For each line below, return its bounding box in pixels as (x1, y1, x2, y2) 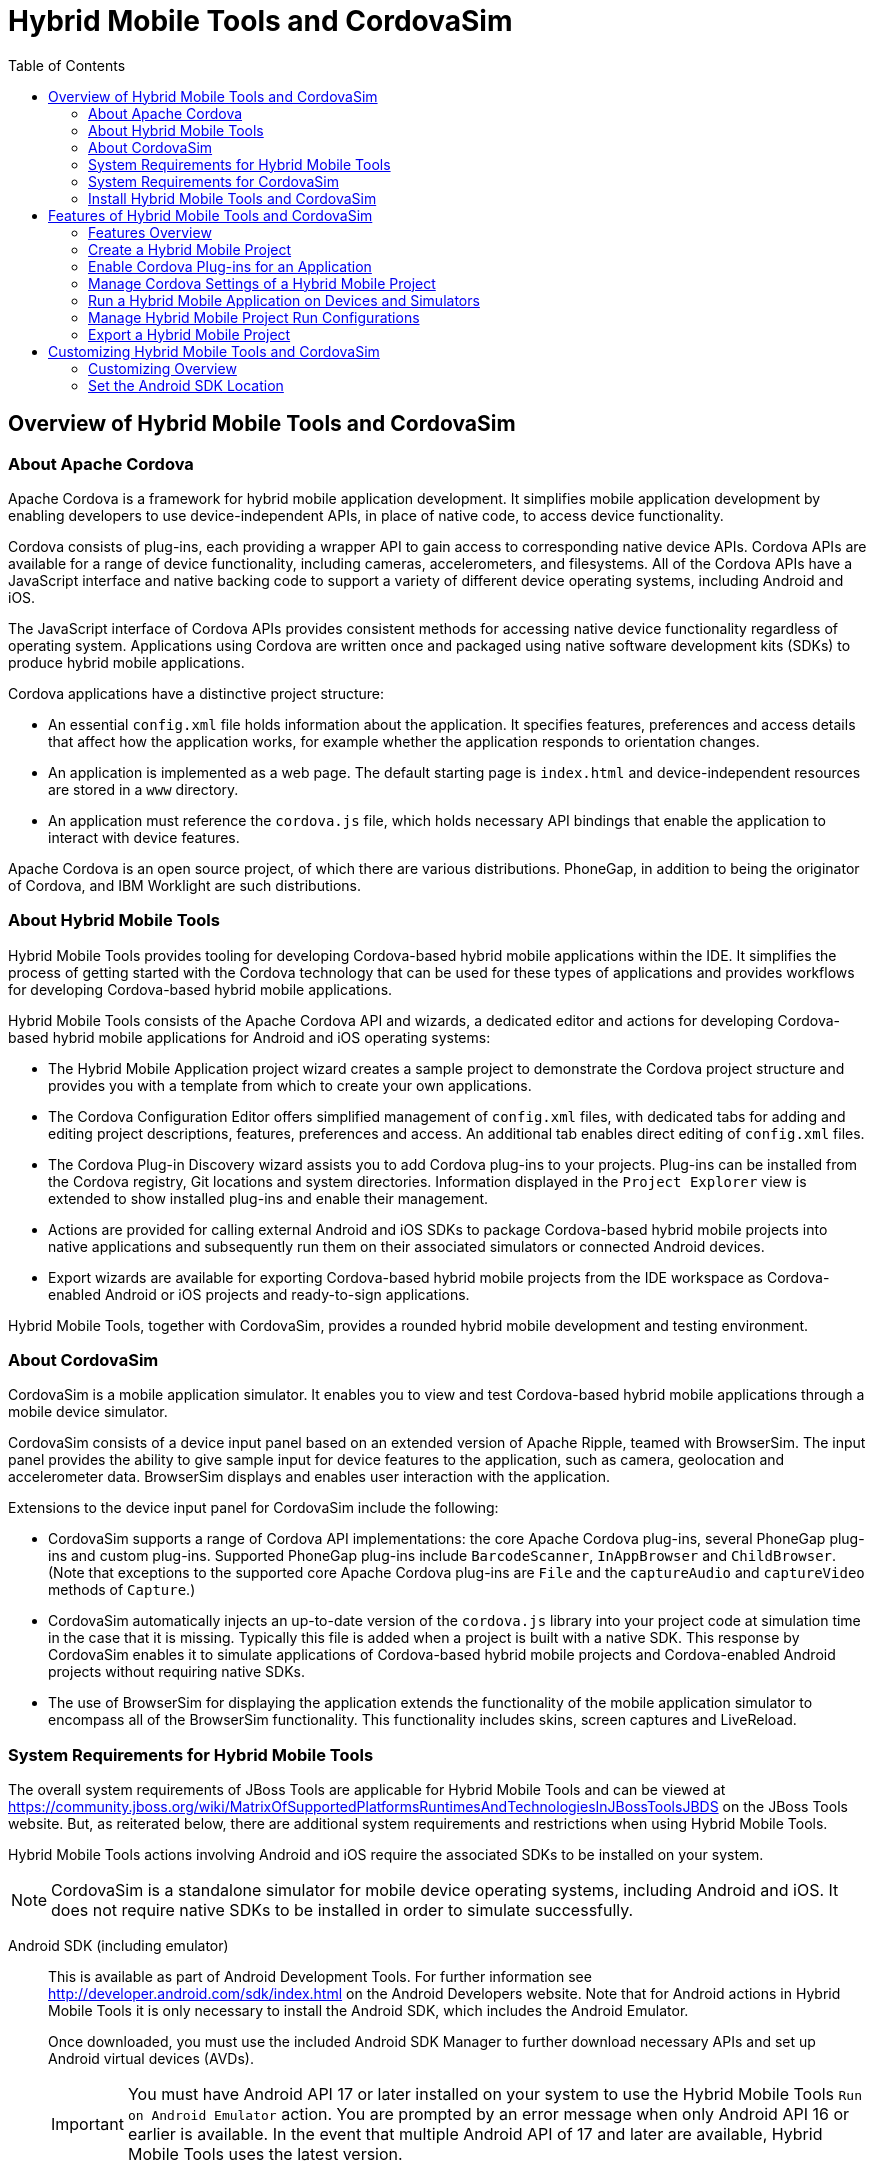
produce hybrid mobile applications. (8, 653, 245, 671)
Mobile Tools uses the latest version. (127, 2144, 403, 2165)
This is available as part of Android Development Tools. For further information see (48, 1968, 592, 1986)
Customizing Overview (88, 359, 237, 377)
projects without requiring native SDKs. (48, 1663, 305, 1681)
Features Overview (88, 223, 212, 241)
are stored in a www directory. (48, 780, 239, 798)
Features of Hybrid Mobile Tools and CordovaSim (48, 206, 373, 224)
